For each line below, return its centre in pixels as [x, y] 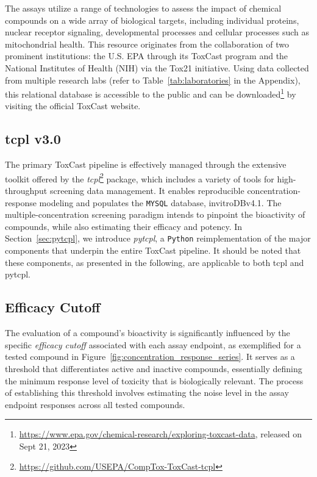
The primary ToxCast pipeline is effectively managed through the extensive [146, 164]
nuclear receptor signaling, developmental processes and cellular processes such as [157, 32]
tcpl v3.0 [33, 139]
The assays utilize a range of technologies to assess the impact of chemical [143, 8]
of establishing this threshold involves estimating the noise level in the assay [147, 393]
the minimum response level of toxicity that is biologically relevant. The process [154, 380]
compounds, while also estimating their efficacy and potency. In [124, 226]
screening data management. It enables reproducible [147, 191]
